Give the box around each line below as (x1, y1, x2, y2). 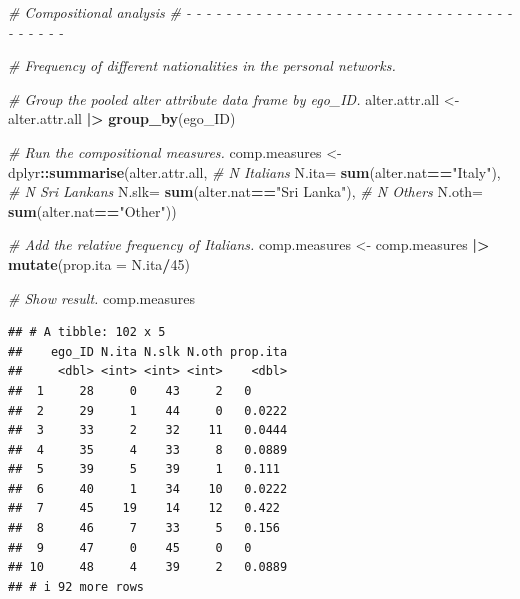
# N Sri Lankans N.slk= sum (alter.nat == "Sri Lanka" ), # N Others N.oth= (8, 181, 483, 202)
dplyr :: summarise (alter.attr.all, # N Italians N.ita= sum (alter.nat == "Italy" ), (8, 161, 501, 182)
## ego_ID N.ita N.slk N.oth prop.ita (8, 344, 288, 359)
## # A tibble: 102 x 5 (8, 325, 166, 340)
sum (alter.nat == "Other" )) (8, 200, 177, 221)
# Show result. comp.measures (8, 287, 195, 308)
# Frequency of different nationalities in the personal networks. (8, 55, 396, 76)
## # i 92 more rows (8, 579, 145, 594)
